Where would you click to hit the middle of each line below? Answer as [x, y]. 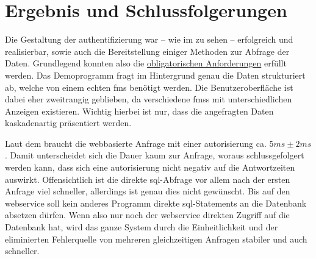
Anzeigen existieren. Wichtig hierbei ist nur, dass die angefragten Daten [139, 111]
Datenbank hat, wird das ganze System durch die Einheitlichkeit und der [142, 227]
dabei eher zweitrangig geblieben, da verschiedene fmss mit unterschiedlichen [149, 99]
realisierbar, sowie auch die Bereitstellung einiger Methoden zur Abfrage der [147, 51]
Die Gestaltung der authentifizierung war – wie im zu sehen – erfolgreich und [149, 39]
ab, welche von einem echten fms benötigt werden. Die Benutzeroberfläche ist [149, 87]
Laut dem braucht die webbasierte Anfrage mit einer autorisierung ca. [136, 143]
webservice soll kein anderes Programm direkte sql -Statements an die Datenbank [156, 203]
